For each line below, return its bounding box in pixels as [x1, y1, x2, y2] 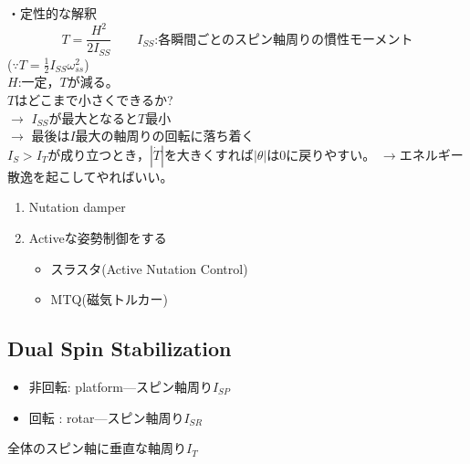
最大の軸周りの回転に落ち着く [75, 126, 255, 145]
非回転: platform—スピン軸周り [28, 376, 213, 395]
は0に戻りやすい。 [266, 144, 376, 163]
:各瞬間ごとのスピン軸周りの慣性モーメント [154, 33, 413, 47]
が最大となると [48, 108, 138, 127]
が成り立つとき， [47, 144, 150, 163]
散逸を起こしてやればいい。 [7, 166, 173, 185]
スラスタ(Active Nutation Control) [50, 258, 248, 278]
